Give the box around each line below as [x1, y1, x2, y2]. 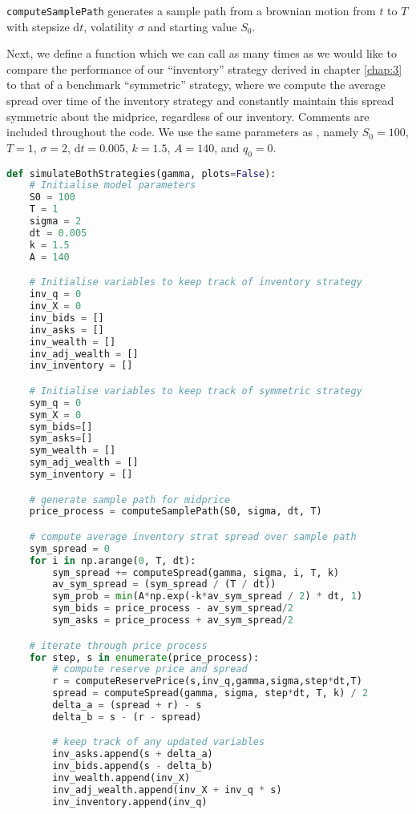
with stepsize [6, 18, 70, 34]
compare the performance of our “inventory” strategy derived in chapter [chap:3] [6, 60, 402, 77]
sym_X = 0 [29, 409, 82, 421]
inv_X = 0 [29, 300, 82, 312]
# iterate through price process [29, 639, 208, 651]
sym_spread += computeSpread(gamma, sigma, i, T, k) [52, 566, 340, 578]
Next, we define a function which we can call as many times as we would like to [6, 45, 398, 62]
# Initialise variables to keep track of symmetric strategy [29, 385, 362, 397]
